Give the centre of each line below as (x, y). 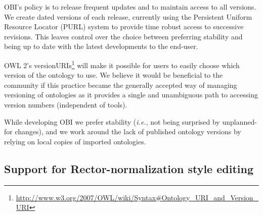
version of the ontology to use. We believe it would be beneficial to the (114, 75)
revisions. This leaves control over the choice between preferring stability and (123, 36)
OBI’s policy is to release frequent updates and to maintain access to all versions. (130, 7)
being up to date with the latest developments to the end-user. (101, 46)
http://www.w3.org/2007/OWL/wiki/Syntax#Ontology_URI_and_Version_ (137, 197)
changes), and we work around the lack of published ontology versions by (128, 131)
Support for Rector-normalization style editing (129, 168)
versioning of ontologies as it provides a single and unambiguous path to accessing (131, 95)
